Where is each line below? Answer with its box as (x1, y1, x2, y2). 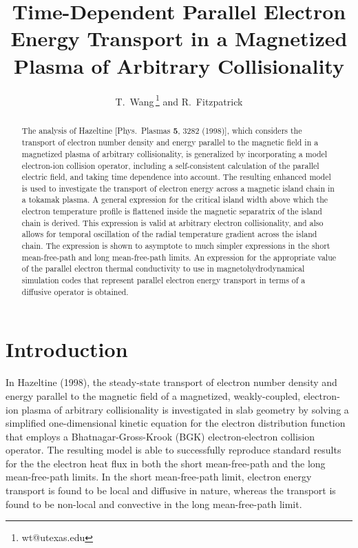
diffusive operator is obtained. (21, 285, 129, 297)
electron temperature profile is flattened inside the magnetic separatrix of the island (21, 205, 322, 217)
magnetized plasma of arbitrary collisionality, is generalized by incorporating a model (21, 148, 328, 159)
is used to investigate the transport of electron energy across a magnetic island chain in (21, 182, 335, 194)
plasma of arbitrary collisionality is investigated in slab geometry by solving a (21, 402, 349, 416)
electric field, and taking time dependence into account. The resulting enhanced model (21, 171, 331, 183)
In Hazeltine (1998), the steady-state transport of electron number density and (6, 375, 337, 389)
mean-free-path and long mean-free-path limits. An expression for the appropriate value (21, 251, 337, 263)
